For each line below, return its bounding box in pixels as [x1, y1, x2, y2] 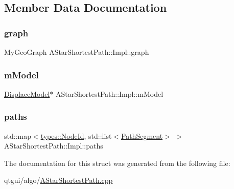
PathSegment [121, 130, 163, 141]
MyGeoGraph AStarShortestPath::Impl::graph [4, 47, 149, 57]
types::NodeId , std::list [40, 130, 112, 141]
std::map [4, 130, 31, 141]
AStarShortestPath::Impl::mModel [56, 88, 163, 99]
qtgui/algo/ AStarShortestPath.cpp [4, 175, 113, 185]
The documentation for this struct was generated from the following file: [4, 157, 230, 168]
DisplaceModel [4, 88, 50, 99]
